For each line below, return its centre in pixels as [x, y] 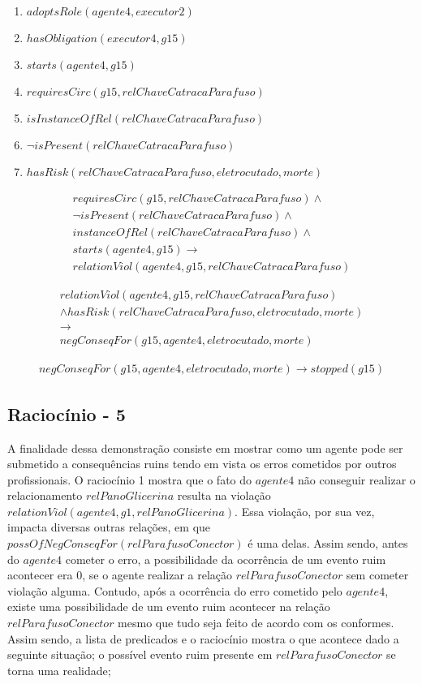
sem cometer [377, 575]
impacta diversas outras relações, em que [109, 527]
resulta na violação [224, 495]
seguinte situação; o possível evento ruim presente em [140, 654]
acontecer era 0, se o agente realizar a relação [120, 575]
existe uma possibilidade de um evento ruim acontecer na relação [169, 607]
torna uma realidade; [59, 670]
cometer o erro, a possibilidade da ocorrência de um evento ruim [226, 559]
